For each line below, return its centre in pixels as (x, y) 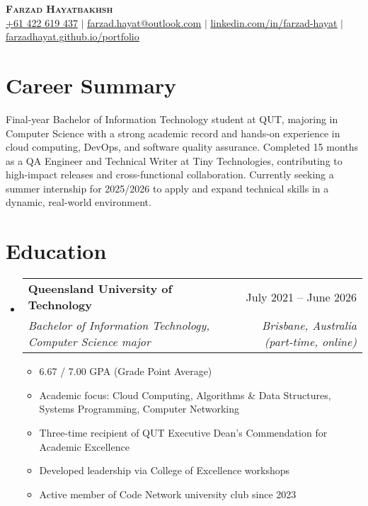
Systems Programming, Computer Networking (139, 409)
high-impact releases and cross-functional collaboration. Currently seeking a (170, 174)
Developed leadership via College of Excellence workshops (164, 470)
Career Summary (91, 85)
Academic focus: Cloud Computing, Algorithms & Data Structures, (185, 395)
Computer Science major (89, 342)
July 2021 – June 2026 (301, 297)
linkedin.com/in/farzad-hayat (274, 22)
